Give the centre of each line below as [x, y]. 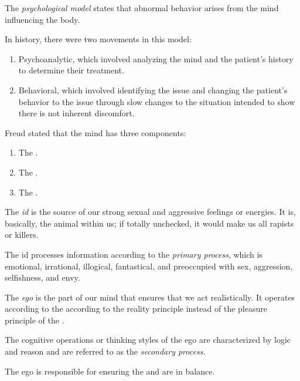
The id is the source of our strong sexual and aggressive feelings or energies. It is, [150, 212]
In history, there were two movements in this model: [98, 39]
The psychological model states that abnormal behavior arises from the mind [142, 8]
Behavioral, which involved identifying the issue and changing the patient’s [153, 90]
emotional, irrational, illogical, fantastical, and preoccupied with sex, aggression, [149, 266]
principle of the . [35, 320]
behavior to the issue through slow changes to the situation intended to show [157, 101]
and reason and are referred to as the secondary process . [105, 351]
